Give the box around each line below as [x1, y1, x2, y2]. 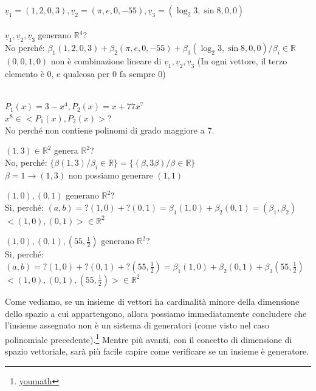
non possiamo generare [68, 168, 153, 181]
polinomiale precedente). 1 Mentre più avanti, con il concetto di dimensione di [5, 331, 292, 345]
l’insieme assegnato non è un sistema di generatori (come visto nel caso [5, 319, 269, 331]
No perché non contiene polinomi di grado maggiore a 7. [5, 123, 215, 136]
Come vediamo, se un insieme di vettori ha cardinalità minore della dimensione [5, 294, 300, 307]
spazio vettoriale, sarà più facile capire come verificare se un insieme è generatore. [5, 344, 309, 357]
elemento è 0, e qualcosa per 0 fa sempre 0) [5, 67, 166, 80]
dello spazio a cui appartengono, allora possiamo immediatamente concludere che [5, 307, 307, 319]
